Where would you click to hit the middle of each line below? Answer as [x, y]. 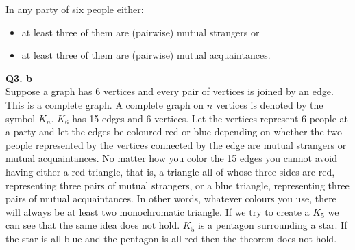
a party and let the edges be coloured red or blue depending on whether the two [174, 131]
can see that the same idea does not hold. [93, 225]
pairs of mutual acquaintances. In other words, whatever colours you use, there [171, 198]
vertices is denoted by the [269, 104]
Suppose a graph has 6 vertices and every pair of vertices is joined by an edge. [170, 91]
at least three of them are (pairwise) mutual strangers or [140, 32]
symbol [21, 118]
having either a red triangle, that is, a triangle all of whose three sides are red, [170, 171]
